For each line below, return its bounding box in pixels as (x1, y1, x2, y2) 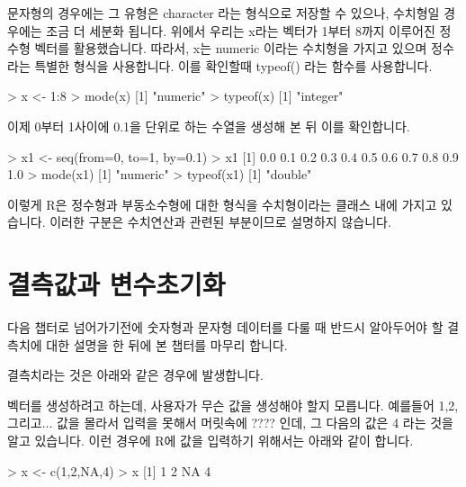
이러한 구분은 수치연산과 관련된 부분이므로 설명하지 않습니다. (49, 212, 391, 231)
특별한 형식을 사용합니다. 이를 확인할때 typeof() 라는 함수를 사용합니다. (34, 56, 433, 75)
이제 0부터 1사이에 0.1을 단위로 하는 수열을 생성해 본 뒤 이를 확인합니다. (7, 116, 410, 135)
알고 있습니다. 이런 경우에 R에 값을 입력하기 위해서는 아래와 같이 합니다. (7, 431, 414, 450)
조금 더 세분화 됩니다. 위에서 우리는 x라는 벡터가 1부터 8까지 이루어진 (46, 21, 435, 40)
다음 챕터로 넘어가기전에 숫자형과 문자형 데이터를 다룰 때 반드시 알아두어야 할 (7, 318, 444, 337)
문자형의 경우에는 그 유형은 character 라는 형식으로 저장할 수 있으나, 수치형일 (7, 4, 440, 22)
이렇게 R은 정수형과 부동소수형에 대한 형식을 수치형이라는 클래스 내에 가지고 (7, 194, 437, 213)
